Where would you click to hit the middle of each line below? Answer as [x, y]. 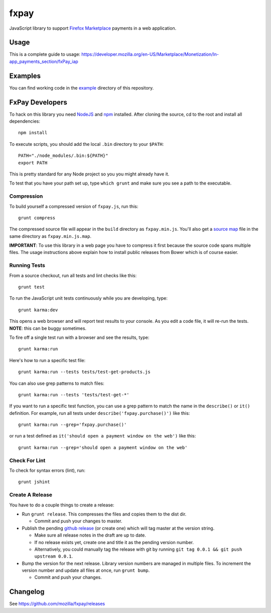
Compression [26, 196]
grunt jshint [34, 482]
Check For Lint [27, 460]
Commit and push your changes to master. [78, 521]
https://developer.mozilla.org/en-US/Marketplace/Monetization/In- [150, 54]
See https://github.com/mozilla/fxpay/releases [57, 604]
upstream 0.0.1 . [54, 556]
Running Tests [27, 266]
